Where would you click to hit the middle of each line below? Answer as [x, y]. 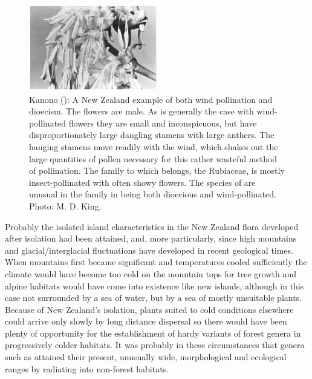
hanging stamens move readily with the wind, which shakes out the [154, 146]
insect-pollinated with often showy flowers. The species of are [142, 182]
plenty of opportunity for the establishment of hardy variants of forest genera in [153, 333]
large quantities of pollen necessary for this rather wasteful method [153, 158]
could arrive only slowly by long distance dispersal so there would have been [146, 321]
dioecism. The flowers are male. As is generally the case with [141, 111]
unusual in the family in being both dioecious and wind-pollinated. [153, 194]
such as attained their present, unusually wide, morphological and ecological [146, 357]
